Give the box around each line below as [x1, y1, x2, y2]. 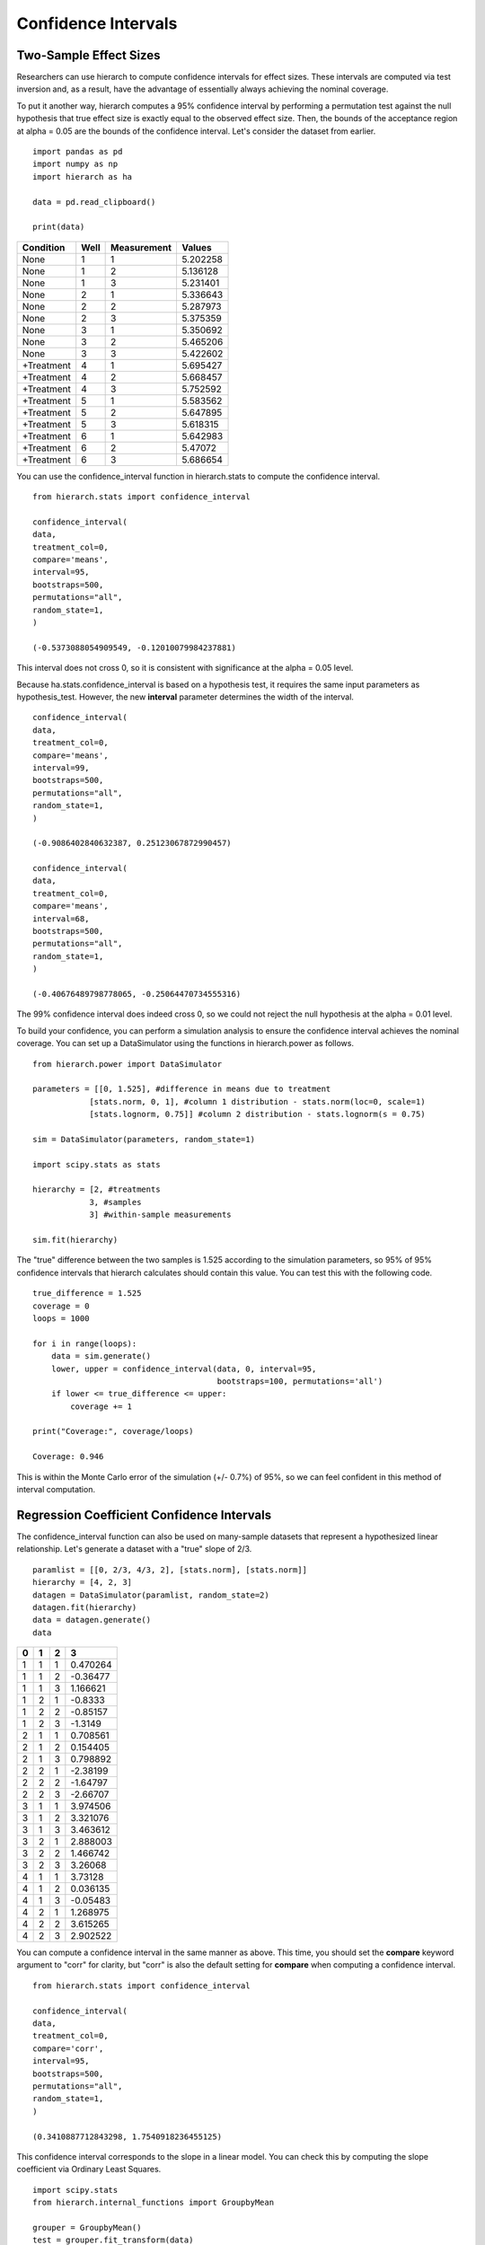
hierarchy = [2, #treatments [32, 1184, 161, 1194]
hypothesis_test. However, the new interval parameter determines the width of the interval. [16, 691, 355, 702]
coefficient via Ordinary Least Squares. [16, 2164, 162, 2175]
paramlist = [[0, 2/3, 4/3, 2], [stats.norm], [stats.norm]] [32, 1564, 307, 1575]
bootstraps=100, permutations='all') [216, 1376, 384, 1387]
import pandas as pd [32, 146, 123, 157]
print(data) [32, 222, 85, 233]
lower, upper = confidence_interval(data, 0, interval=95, [50, 1363, 317, 1374]
